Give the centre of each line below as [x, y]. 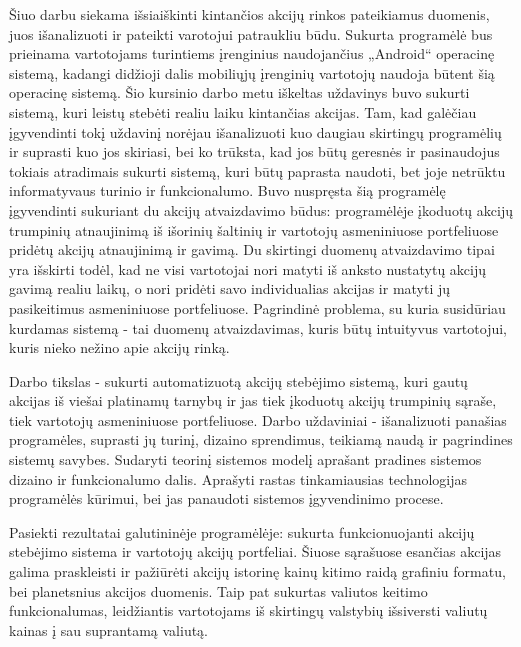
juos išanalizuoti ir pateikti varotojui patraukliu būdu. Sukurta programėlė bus [251, 33]
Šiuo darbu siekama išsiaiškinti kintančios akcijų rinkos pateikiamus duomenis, [249, 14]
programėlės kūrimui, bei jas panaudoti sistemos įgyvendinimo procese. [226, 498]
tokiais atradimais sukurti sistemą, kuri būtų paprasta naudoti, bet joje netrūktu [257, 170]
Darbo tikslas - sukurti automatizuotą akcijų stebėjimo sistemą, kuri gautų [238, 380]
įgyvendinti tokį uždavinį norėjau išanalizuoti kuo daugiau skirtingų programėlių [255, 131]
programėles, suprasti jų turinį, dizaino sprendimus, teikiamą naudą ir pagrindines [261, 439]
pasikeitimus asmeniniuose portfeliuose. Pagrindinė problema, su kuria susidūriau [257, 307]
